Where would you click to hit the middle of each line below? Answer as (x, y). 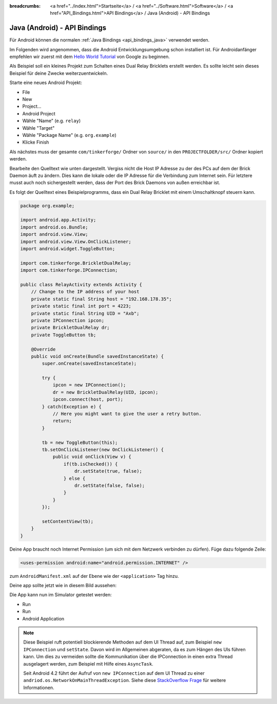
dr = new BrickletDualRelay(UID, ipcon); (105, 392)
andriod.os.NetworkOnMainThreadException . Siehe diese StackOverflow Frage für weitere (125, 680)
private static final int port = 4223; (81, 306)
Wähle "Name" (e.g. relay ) (52, 121)
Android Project (39, 113)
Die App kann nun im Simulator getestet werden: (61, 595)
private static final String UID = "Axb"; (85, 313)
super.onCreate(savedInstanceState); (89, 364)
